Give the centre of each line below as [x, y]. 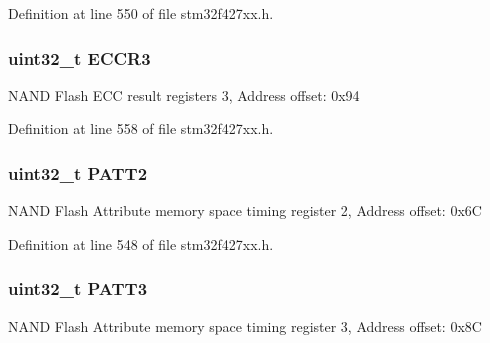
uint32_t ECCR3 [79, 57]
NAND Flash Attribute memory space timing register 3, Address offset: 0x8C [245, 325]
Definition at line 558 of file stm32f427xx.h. [141, 128]
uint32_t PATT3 [78, 288]
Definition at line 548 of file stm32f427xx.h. [141, 243]
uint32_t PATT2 [78, 172]
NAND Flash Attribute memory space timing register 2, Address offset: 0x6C [245, 210]
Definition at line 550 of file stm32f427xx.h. [141, 13]
